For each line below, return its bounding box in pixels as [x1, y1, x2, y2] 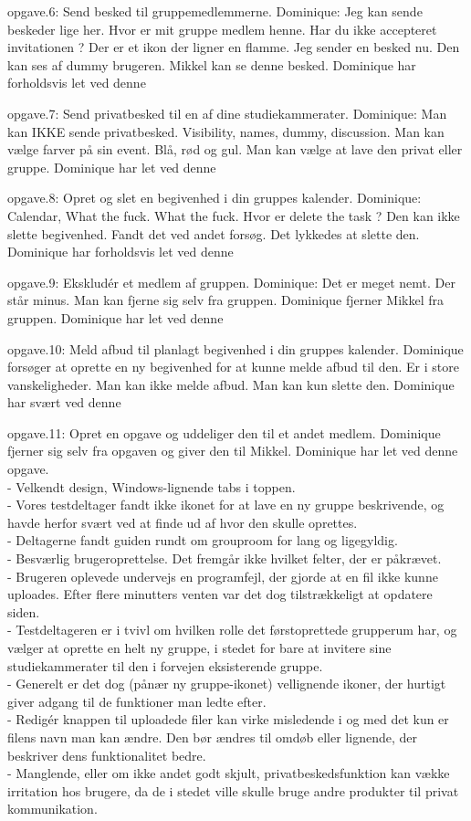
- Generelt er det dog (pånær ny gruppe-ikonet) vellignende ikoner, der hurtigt [7, 674, 446, 693]
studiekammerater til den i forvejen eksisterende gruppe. [7, 656, 323, 675]
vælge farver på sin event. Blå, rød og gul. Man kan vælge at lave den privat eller [7, 140, 463, 159]
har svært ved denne [7, 393, 121, 412]
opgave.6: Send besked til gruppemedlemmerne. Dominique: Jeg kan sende [7, 2, 423, 20]
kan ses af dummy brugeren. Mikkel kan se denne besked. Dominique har [7, 55, 416, 74]
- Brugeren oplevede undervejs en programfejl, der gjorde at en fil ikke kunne [7, 566, 438, 585]
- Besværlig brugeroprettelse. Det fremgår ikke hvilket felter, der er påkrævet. [7, 549, 442, 568]
